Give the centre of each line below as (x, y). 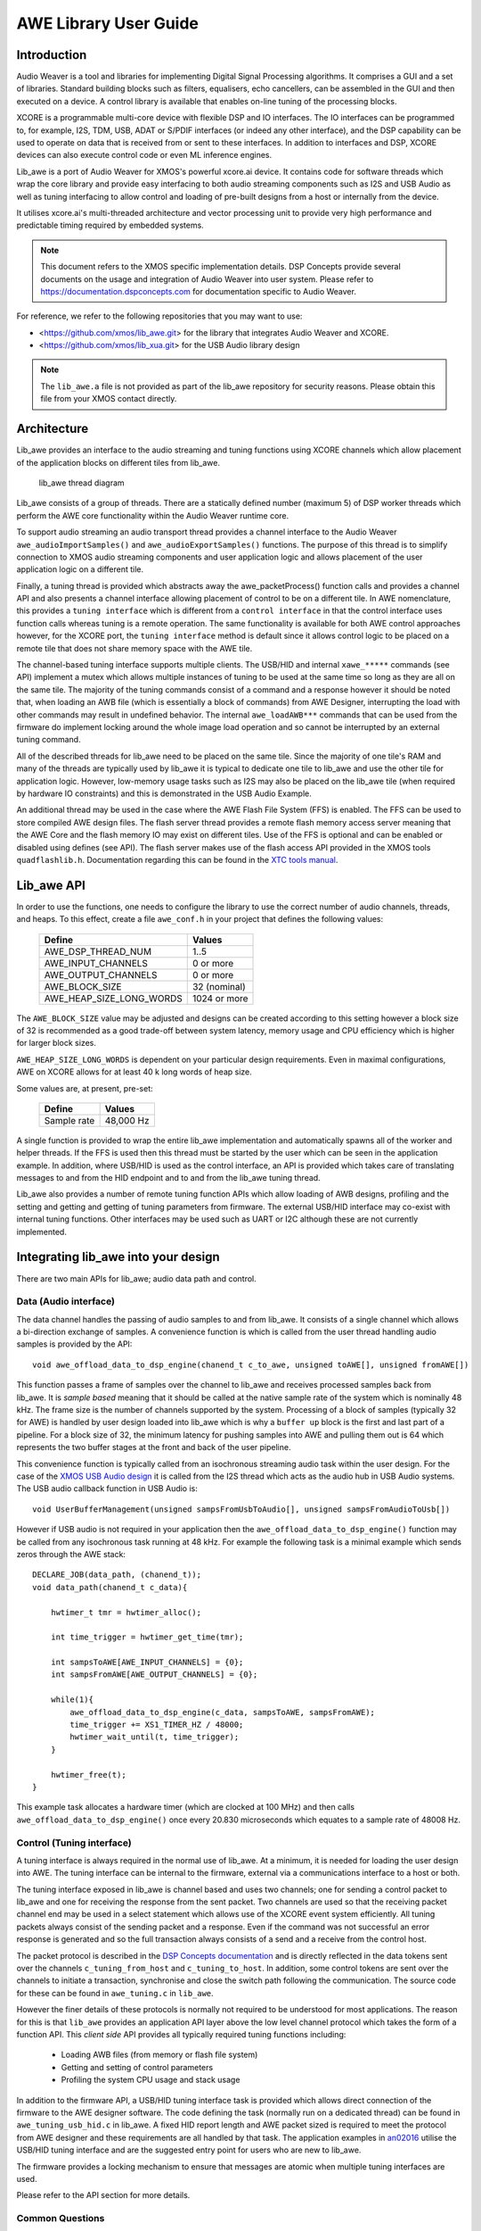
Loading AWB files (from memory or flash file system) (159, 2055)
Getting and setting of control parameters (137, 2067)
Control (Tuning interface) (74, 1843)
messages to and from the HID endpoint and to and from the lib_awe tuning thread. (168, 1178)
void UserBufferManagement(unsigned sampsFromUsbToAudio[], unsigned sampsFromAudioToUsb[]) (241, 1509)
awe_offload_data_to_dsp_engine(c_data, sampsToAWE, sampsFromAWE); (223, 1712)
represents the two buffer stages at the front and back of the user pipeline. (154, 1447)
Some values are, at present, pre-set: (85, 1088)
